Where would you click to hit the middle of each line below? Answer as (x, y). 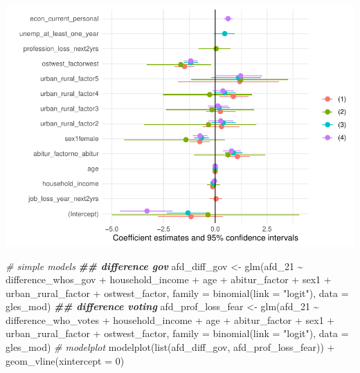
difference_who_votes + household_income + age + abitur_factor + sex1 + (170, 319)
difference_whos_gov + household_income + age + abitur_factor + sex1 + (169, 279)
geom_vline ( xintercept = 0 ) (65, 360)
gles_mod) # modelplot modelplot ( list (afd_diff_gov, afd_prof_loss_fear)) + (170, 347)
